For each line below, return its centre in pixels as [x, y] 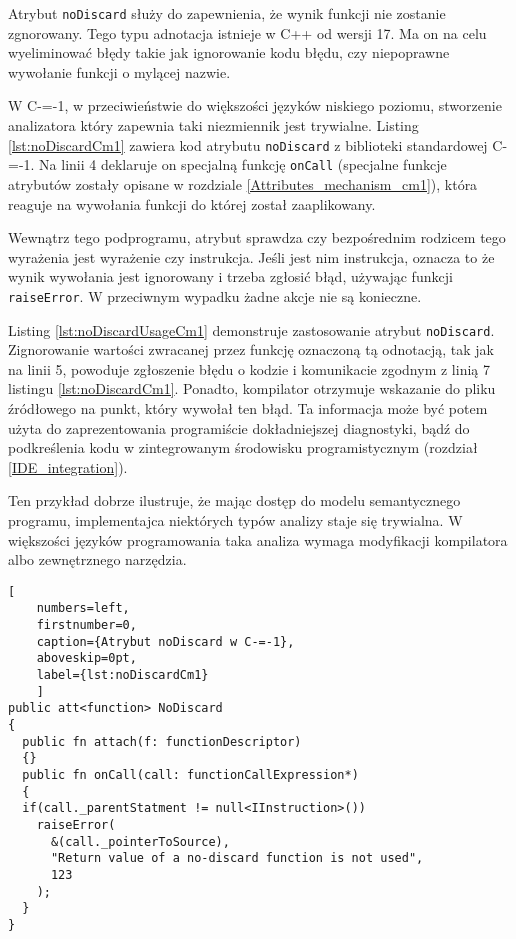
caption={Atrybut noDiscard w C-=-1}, [165, 641]
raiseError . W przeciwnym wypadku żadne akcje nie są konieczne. [215, 295]
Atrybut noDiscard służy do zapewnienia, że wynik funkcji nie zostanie [227, 13]
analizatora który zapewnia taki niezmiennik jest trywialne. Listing [213, 125]
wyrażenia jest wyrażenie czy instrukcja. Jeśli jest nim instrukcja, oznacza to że [251, 256]
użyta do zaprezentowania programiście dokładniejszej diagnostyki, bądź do [239, 427]
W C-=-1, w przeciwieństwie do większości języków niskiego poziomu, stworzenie [255, 105]
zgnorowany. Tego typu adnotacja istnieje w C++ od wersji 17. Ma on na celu [247, 32]
